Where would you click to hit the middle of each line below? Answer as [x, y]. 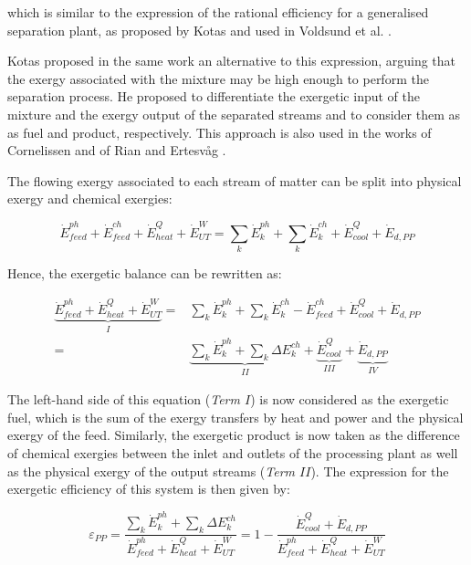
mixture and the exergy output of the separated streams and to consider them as [234, 114]
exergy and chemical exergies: [90, 199]
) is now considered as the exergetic [350, 399]
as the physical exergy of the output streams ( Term [152, 471]
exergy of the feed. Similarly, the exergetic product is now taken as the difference [234, 435]
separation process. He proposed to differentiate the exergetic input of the [214, 96]
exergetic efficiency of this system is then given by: [149, 489]
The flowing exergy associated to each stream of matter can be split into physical [235, 180]
